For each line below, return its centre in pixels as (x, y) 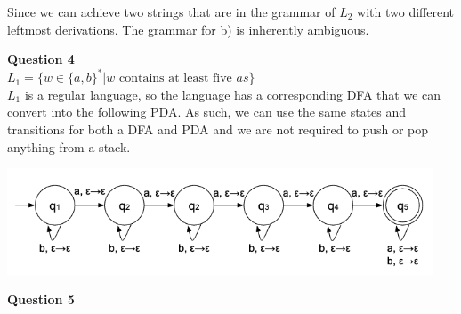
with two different (406, 12)
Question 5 (41, 299)
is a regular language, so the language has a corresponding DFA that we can (233, 94)
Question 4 (41, 59)
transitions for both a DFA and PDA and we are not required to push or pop (218, 129)
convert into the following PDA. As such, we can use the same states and (207, 112)
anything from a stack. (69, 146)
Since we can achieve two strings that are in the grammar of (171, 12)
